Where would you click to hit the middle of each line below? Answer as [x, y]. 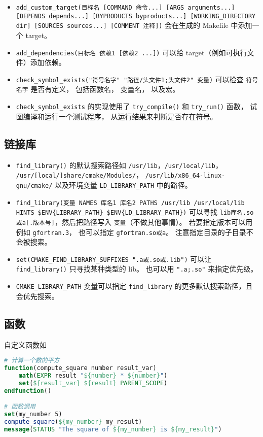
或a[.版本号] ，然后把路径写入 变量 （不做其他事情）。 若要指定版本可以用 [134, 222]
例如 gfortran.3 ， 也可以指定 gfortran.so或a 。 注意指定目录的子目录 [131, 232]
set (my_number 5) [33, 414]
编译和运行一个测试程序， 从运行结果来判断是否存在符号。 [120, 116]
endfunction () [28, 391]
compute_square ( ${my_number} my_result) [73, 422]
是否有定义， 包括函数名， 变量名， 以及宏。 [105, 89]
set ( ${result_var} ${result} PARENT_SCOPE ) [93, 383]
